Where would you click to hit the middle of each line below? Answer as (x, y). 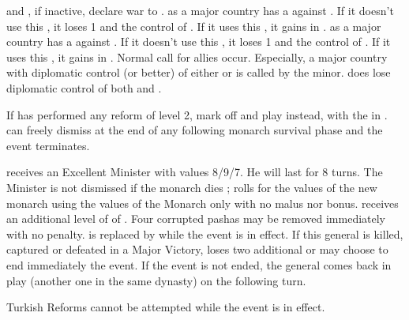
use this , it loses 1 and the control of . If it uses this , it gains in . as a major (194, 26)
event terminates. (48, 145)
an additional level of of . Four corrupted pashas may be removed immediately (196, 218)
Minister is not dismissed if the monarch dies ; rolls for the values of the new (192, 187)
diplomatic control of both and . (84, 87)
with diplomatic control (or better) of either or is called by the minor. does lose (199, 72)
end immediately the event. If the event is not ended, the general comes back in (199, 264)
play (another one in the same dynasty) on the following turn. (156, 280)
